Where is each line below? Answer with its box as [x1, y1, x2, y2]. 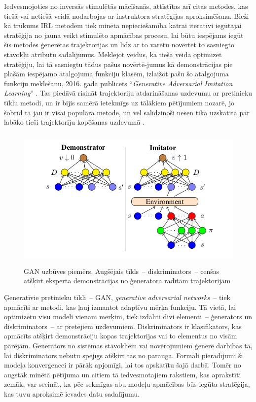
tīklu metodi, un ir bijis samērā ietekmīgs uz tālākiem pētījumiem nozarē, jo [4, 97, 235, 107]
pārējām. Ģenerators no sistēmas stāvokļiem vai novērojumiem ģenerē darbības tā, [4, 340, 253, 351]
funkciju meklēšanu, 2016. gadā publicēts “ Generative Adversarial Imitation [4, 78, 233, 88]
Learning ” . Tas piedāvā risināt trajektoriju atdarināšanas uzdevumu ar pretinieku [4, 88, 253, 98]
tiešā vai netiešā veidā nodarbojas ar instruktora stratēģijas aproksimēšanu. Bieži [4, 10, 249, 21]
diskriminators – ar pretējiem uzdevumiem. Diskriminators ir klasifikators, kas [4, 321, 242, 331]
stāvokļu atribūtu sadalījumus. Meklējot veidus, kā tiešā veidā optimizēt [4, 49, 222, 59]
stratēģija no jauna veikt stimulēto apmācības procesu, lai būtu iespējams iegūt [4, 30, 244, 40]
